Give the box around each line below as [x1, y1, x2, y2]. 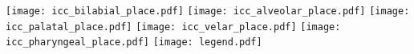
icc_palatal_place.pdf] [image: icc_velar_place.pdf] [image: [6, 21, 341, 33]
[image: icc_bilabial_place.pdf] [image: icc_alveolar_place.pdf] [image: [6, 6, 410, 17]
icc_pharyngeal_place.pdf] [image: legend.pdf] [6, 37, 262, 48]
